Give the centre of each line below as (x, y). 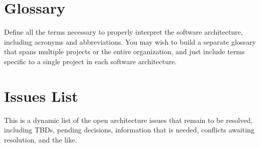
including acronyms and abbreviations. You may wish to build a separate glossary (130, 41)
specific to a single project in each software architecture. (91, 61)
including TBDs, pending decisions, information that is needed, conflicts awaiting (129, 130)
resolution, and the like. (40, 139)
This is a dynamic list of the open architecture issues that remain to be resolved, (128, 120)
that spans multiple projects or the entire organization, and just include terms (124, 51)
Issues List (41, 96)
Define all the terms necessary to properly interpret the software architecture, (123, 32)
